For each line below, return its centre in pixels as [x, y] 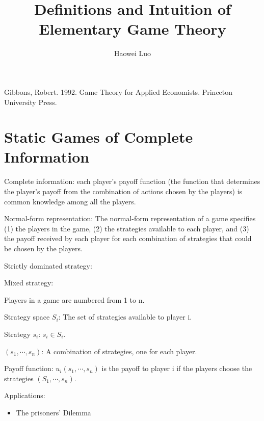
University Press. [31, 102]
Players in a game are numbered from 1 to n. [74, 299]
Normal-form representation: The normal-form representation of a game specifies [130, 218]
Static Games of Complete [99, 137]
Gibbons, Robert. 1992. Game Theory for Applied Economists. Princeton [118, 91]
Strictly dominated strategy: [48, 265]
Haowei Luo [133, 53]
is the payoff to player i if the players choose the [177, 368]
